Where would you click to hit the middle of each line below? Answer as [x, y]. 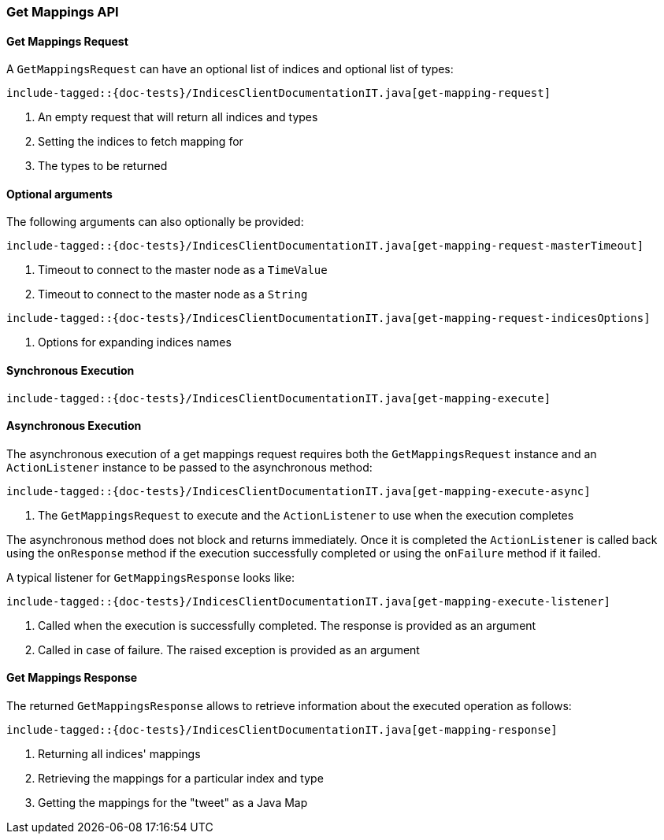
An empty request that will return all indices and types [178, 117]
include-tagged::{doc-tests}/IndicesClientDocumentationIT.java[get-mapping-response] [282, 730]
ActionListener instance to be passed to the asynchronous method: [189, 467]
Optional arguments [59, 194]
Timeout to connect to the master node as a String [173, 294]
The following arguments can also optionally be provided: [155, 222]
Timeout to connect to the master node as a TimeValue [183, 270]
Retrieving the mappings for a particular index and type [181, 779]
